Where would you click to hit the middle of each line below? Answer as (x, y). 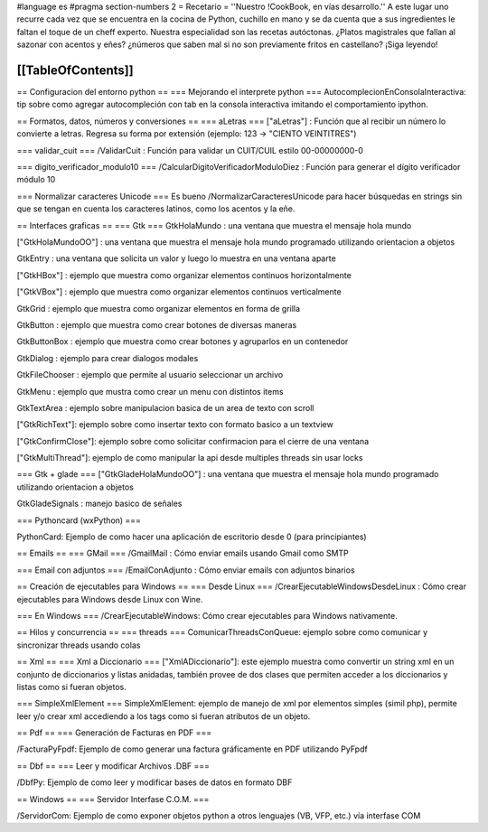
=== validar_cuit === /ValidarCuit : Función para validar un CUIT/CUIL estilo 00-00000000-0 (190, 150)
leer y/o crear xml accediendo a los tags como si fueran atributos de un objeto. (164, 716)
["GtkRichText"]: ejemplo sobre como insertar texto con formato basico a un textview (175, 425)
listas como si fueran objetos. (71, 687)
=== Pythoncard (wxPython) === (79, 520)
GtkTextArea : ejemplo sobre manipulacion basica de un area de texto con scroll (165, 407)
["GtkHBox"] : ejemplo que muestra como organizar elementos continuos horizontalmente (184, 275)
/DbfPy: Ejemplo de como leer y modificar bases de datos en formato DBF (155, 782)
